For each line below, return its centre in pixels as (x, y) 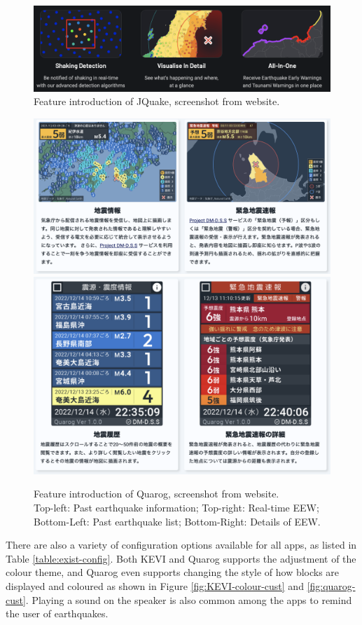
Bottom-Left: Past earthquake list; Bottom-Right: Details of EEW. (177, 521)
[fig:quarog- (331, 586)
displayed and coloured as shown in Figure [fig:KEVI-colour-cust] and (155, 586)
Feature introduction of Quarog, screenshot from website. (156, 494)
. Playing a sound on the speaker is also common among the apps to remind (189, 599)
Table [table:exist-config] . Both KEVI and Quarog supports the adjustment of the (181, 558)
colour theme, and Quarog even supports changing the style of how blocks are (173, 572)
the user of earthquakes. (57, 613)
